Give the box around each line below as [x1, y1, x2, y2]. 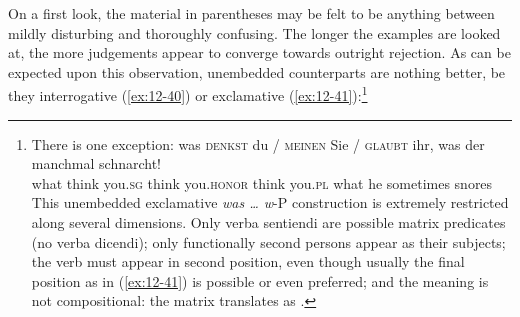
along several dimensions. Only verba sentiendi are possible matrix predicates [31, 212, 506, 232]
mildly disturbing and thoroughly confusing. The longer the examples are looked [8, 22, 501, 43]
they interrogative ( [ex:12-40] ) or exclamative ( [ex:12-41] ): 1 [8, 82, 368, 106]
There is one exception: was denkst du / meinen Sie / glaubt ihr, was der [31, 133, 485, 154]
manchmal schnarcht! [31, 153, 162, 174]
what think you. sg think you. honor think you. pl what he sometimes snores [31, 172, 493, 193]
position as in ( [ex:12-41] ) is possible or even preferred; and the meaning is [31, 270, 489, 291]
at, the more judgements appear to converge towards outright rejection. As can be [8, 42, 511, 63]
